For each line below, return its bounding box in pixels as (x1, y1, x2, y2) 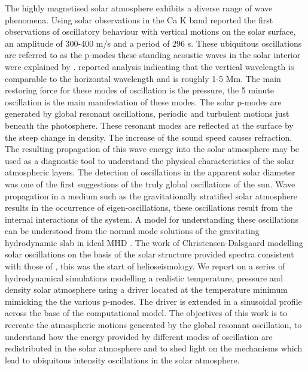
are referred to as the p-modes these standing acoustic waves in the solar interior (5, 48, 301, 61)
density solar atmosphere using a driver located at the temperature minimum (5, 283, 288, 296)
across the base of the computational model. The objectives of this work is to (5, 307, 288, 319)
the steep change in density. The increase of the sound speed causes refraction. (5, 131, 292, 143)
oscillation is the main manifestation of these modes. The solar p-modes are (5, 95, 282, 108)
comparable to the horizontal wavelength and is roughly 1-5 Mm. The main (5, 72, 281, 84)
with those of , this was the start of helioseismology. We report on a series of (5, 260, 285, 272)
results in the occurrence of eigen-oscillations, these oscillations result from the (5, 201, 293, 214)
